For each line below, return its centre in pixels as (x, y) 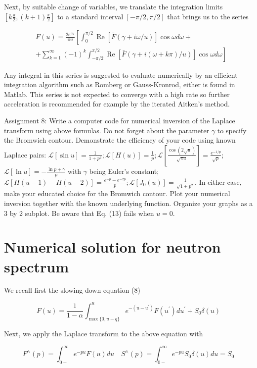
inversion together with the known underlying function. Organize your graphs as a (128, 203)
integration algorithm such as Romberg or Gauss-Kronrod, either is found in (120, 84)
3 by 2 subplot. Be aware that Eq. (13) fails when (79, 213)
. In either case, (218, 182)
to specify (232, 130)
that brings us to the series (208, 16)
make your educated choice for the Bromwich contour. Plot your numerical (117, 193)
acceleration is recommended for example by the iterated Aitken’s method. (117, 104)
